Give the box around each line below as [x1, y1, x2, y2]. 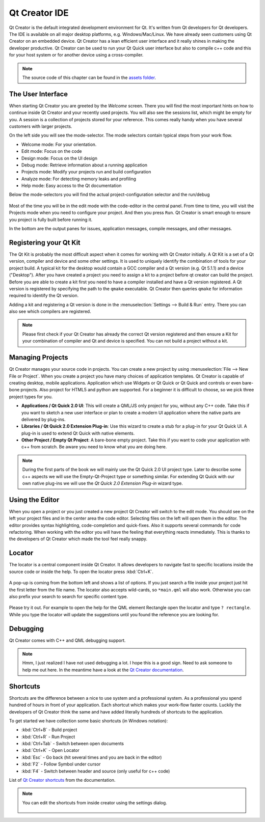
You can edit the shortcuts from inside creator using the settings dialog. [22, 799, 167, 805]
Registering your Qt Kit [9, 238, 80, 247]
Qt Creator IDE [9, 7, 69, 18]
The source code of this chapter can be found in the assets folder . [22, 74, 157, 81]
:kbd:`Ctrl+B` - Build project [21, 727, 78, 733]
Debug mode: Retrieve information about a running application [21, 162, 148, 168]
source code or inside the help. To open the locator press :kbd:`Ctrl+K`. [9, 569, 154, 575]
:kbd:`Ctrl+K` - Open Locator [21, 747, 79, 753]
